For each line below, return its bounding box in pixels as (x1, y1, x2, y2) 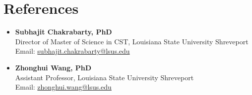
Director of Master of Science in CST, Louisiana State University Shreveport (15, 36, 249, 46)
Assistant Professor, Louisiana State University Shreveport (15, 72, 194, 82)
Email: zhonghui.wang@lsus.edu (15, 82, 112, 92)
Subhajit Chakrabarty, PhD (15, 27, 112, 37)
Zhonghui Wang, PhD (15, 62, 92, 72)
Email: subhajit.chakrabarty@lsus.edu (15, 46, 130, 56)
